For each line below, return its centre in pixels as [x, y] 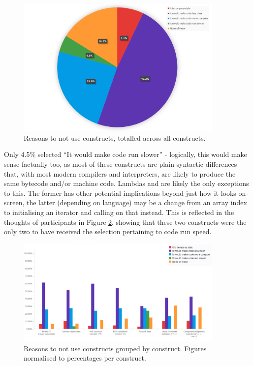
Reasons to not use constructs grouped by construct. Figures [115, 348]
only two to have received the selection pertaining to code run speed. [108, 231]
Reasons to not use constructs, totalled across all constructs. [115, 137]
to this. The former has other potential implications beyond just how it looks [120, 193]
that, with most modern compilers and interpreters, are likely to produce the [120, 173]
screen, [14, 202]
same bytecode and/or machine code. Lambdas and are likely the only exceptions [126, 183]
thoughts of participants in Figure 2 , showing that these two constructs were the [125, 222]
